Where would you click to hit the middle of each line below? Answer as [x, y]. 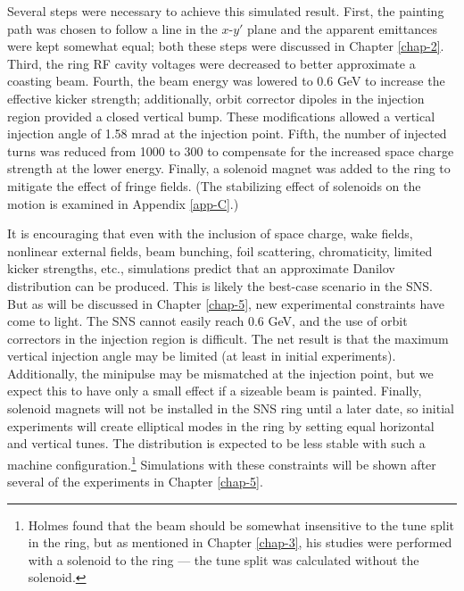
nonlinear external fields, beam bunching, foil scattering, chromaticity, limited [220, 250]
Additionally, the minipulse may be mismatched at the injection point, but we [220, 373]
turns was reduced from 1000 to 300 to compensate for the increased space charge [231, 150]
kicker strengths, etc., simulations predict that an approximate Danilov [201, 268]
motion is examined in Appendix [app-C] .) [123, 203]
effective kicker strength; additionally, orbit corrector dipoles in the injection [216, 98]
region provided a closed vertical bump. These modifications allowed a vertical [221, 116]
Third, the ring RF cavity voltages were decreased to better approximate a [211, 63]
